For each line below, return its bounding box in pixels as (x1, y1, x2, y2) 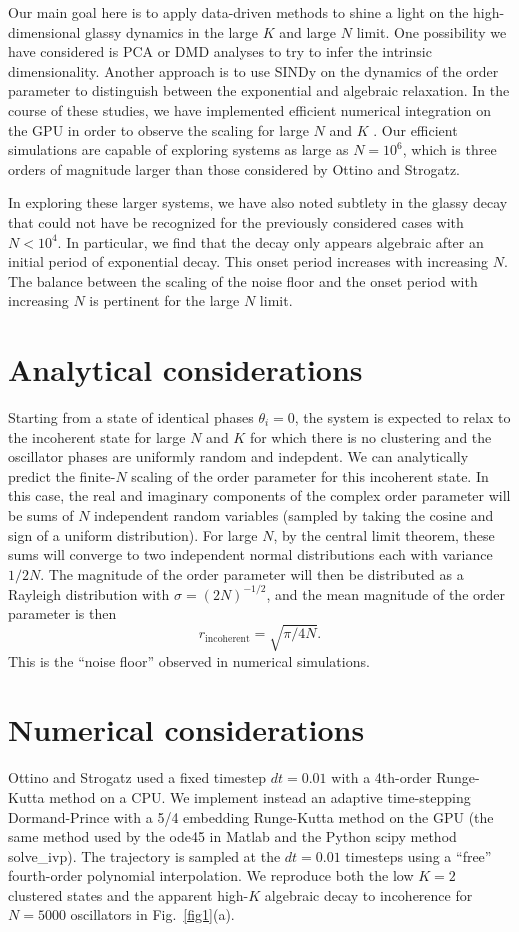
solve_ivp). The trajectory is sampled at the (8, 845, 281, 866)
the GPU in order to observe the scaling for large (8, 119, 309, 140)
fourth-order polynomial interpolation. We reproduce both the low (8, 865, 414, 886)
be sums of (8, 505, 74, 525)
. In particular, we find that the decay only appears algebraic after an (57, 231, 484, 252)
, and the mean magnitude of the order (266, 583, 505, 604)
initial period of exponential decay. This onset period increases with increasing (8, 251, 489, 272)
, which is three (402, 139, 497, 160)
